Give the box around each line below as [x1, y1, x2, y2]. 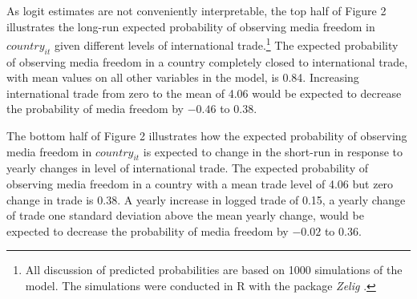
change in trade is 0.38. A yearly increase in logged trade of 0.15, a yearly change [6, 191, 406, 208]
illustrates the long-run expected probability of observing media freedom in [6, 18, 375, 34]
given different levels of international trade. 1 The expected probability [54, 34, 399, 53]
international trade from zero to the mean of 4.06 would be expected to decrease [6, 84, 402, 101]
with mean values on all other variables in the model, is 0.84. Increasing [6, 69, 359, 86]
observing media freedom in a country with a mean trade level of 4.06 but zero [6, 176, 394, 192]
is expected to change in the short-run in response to [143, 143, 403, 160]
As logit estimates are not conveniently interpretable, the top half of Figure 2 [6, 2, 387, 18]
